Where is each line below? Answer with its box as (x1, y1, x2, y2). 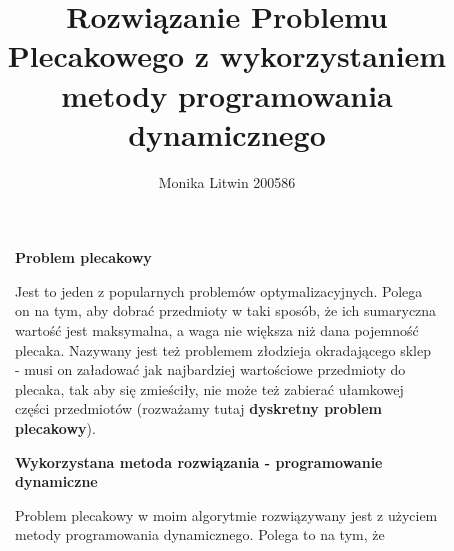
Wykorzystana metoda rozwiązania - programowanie (15, 451, 383, 472)
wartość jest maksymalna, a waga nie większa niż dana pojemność (15, 320, 419, 341)
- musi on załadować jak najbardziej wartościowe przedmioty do (15, 359, 406, 380)
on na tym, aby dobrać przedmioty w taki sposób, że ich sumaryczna (15, 300, 437, 321)
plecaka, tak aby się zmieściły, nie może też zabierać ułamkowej (15, 378, 404, 399)
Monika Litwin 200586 (158, 171, 296, 192)
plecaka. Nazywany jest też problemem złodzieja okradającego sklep (15, 339, 431, 360)
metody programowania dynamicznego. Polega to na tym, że (15, 524, 385, 545)
